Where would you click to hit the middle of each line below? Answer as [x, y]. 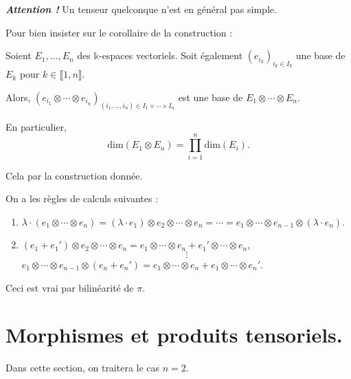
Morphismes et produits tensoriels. [174, 335]
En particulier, [36, 126]
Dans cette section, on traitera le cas [83, 368]
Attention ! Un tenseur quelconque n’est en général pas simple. [141, 9]
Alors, [18, 97]
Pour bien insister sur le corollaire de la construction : [119, 32]
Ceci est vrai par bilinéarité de [70, 287]
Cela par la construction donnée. [74, 175]
